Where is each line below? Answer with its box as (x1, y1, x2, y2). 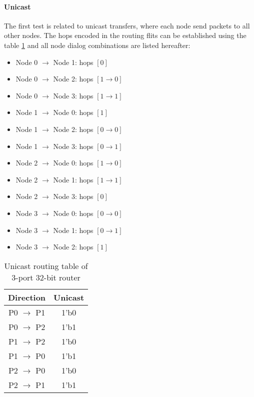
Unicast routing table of (4, 259, 88, 271)
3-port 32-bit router (11, 271, 80, 283)
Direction (8, 291, 46, 303)
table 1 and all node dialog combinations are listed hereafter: (4, 39, 190, 50)
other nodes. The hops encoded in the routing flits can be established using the (4, 30, 246, 40)
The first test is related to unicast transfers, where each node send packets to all (4, 20, 250, 30)
